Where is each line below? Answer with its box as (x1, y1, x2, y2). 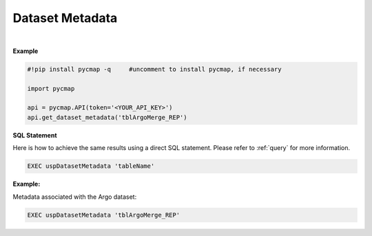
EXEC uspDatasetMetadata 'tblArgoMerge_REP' (27, 211, 180, 219)
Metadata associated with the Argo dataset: (12, 193, 137, 201)
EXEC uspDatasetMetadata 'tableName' (27, 162, 155, 170)
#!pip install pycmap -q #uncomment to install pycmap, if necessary (27, 65, 282, 73)
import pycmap (27, 85, 75, 92)
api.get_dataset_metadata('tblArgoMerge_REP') (27, 114, 187, 121)
